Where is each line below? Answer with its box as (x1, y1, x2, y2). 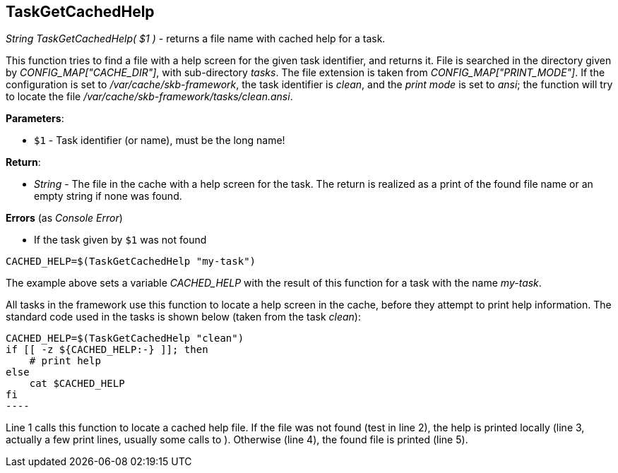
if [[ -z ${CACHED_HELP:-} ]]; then (6, 344, 208, 356)
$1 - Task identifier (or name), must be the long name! (34, 134, 285, 147)
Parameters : (6, 112, 64, 125)
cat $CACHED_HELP (29, 378, 125, 390)
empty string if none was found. (34, 190, 182, 203)
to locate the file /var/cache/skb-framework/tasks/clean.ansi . (6, 90, 293, 103)
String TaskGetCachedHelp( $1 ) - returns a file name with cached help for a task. (6, 32, 386, 45)
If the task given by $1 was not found (34, 234, 207, 246)
